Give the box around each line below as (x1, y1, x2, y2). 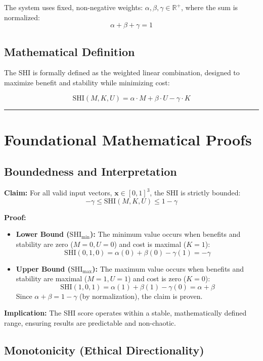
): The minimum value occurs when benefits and (90, 229, 241, 239)
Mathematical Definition (4, 43, 135, 59)
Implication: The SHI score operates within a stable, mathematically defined (4, 307, 247, 318)
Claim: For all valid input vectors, (4, 187, 112, 198)
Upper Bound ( (16, 263, 71, 274)
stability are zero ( (16, 238, 73, 249)
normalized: (4, 12, 40, 22)
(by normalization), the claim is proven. (79, 290, 203, 301)
